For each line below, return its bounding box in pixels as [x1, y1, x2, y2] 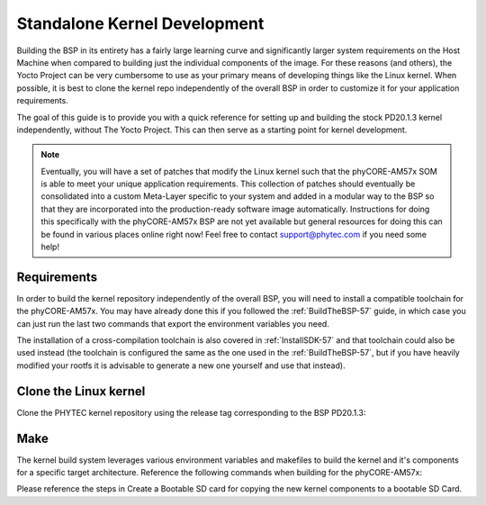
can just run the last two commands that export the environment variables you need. [16, 318, 330, 329]
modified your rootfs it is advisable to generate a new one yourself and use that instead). [16, 360, 346, 371]
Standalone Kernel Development [16, 14, 265, 33]
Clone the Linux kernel [16, 383, 146, 399]
